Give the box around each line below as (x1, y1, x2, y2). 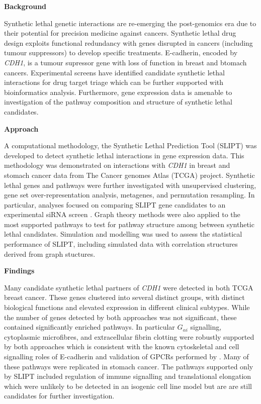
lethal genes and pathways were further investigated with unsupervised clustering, (4, 179, 256, 190)
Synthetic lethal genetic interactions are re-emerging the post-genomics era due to (4, 18, 256, 28)
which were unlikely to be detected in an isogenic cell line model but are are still (4, 380, 252, 391)
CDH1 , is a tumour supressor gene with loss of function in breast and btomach (4, 57, 247, 67)
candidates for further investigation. (4, 390, 115, 401)
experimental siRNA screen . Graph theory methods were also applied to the (4, 209, 240, 220)
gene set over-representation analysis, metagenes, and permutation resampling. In (4, 189, 255, 200)
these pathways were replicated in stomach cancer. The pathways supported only (4, 361, 253, 371)
